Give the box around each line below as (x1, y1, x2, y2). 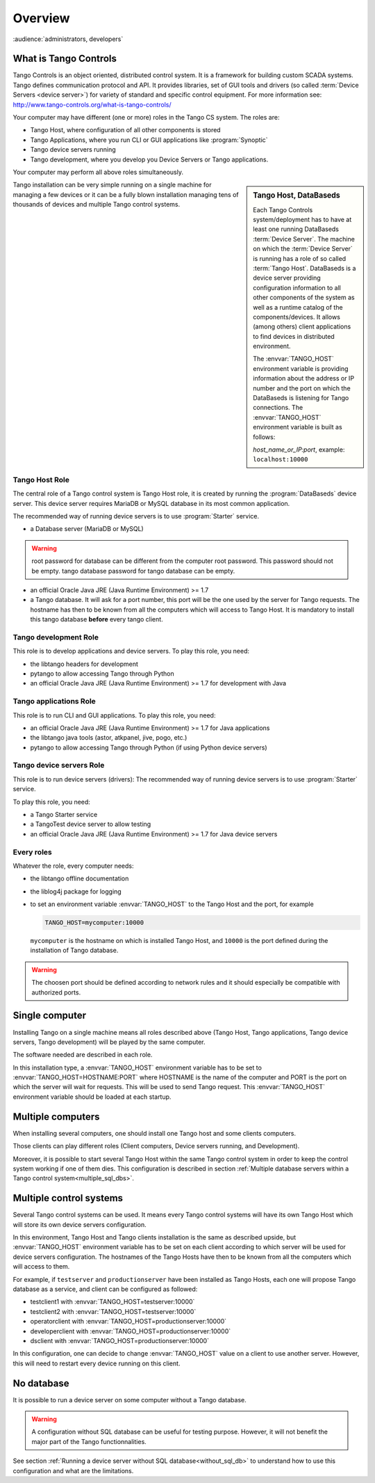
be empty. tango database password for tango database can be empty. (31, 566, 235, 575)
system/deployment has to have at (253, 216, 352, 224)
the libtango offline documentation (30, 874, 129, 883)
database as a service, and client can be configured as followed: (12, 1285, 198, 1293)
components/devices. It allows (253, 312, 340, 321)
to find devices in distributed (253, 332, 335, 340)
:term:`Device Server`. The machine (253, 235, 356, 243)
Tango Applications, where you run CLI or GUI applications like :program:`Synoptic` (30, 136, 268, 144)
